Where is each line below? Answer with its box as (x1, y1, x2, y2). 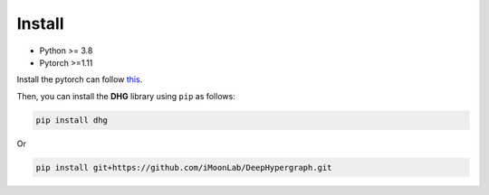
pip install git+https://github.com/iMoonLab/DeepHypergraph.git (35, 162, 332, 172)
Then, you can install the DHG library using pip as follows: (16, 90, 235, 101)
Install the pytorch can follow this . (16, 74, 143, 85)
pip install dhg (35, 115, 109, 125)
